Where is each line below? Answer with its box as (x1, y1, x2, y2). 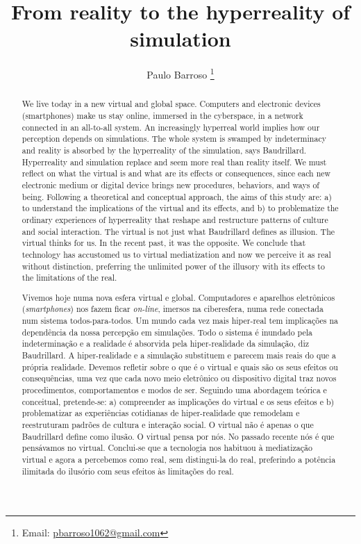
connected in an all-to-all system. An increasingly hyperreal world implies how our (22, 121, 320, 133)
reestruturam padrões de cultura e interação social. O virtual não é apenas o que (22, 418, 314, 430)
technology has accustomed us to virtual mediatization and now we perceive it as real (22, 248, 331, 260)
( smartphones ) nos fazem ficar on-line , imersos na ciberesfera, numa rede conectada (22, 303, 324, 315)
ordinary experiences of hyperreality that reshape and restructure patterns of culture (22, 213, 328, 225)
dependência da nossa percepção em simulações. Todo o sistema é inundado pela (22, 326, 313, 338)
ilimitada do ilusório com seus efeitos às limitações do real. (22, 465, 234, 477)
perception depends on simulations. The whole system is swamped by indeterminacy (22, 133, 326, 145)
